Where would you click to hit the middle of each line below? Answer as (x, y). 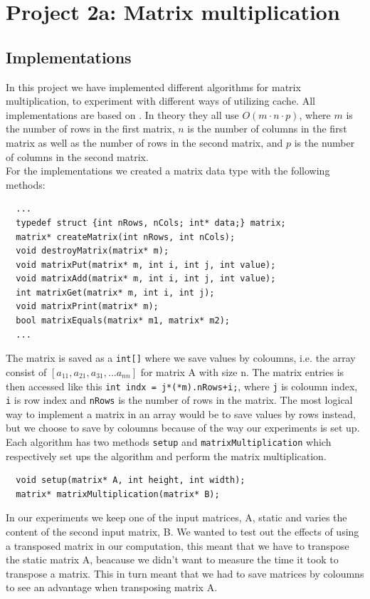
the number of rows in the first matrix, (90, 129)
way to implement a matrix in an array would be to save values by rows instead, (181, 413)
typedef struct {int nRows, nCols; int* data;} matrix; (151, 223)
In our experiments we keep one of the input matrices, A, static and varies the (176, 517)
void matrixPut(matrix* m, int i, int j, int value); (146, 265)
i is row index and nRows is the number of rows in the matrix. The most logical (179, 400)
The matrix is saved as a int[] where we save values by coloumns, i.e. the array (181, 358)
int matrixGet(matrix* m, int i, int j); (115, 292)
